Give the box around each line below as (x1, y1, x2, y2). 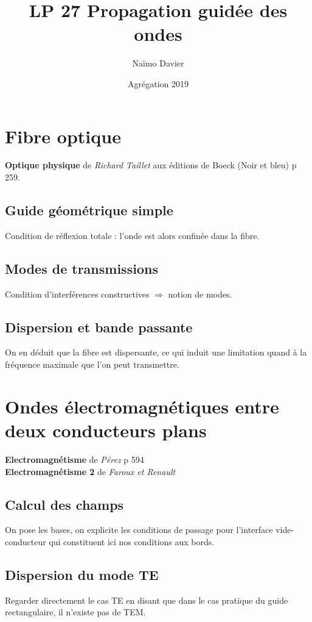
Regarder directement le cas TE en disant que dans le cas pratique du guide (5, 593, 288, 606)
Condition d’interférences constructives (5, 287, 150, 300)
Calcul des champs (5, 495, 124, 513)
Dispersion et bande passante (5, 317, 193, 336)
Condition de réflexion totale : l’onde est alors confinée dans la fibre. (5, 229, 260, 241)
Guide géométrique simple (5, 201, 173, 220)
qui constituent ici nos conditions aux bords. (49, 535, 215, 548)
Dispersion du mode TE (5, 565, 159, 584)
